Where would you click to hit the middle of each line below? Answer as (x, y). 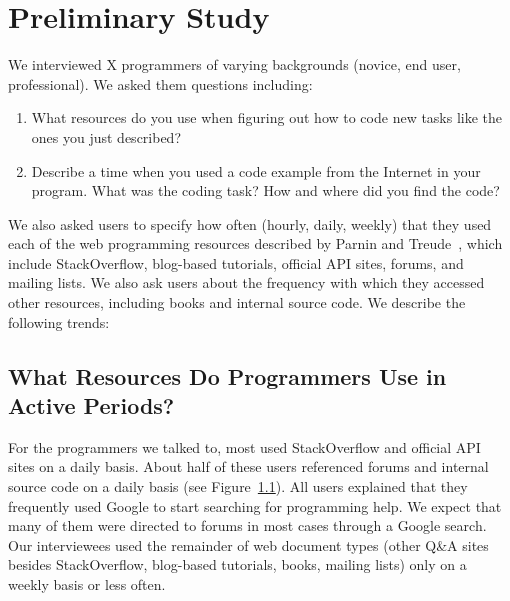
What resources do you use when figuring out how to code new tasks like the (267, 117)
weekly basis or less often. (87, 584)
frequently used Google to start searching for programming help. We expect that (255, 505)
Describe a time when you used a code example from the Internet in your (256, 170)
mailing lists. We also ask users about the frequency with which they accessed (246, 282)
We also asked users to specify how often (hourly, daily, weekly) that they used (250, 223)
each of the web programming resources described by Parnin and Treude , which (255, 243)
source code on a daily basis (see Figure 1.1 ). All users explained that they (238, 486)
